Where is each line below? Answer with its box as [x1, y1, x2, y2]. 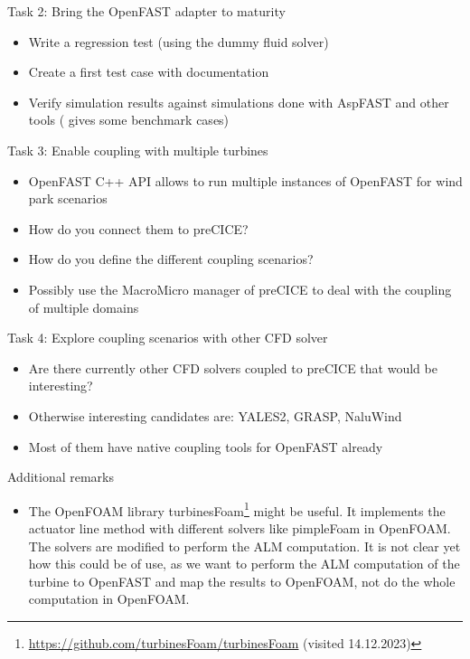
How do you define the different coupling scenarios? [28, 249, 314, 268]
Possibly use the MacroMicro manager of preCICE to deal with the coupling [28, 279, 452, 298]
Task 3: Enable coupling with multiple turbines [7, 140, 268, 159]
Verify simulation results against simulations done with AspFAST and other [28, 92, 449, 111]
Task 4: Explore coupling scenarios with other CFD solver [7, 328, 328, 347]
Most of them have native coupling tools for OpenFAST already [28, 437, 383, 456]
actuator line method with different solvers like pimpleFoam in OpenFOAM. [28, 518, 451, 537]
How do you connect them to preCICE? [28, 219, 249, 238]
